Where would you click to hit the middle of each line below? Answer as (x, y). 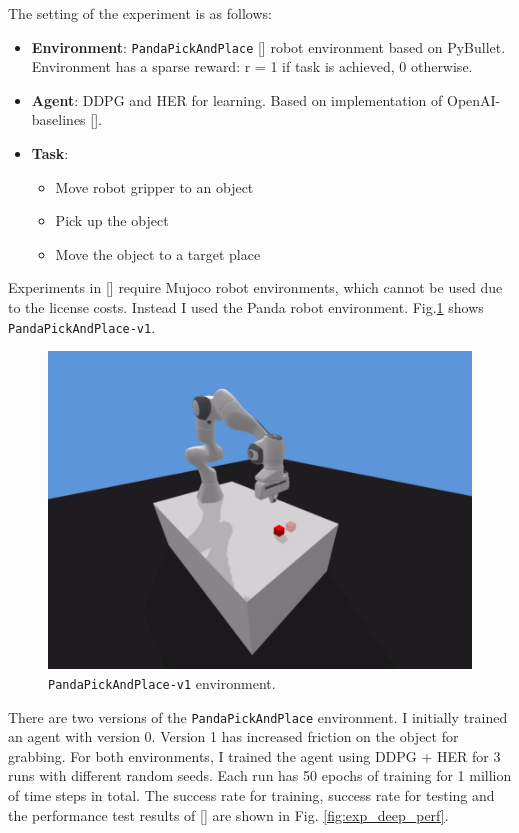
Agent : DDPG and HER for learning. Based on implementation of (237, 99)
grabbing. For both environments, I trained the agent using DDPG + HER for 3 (254, 755)
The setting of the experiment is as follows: (140, 13)
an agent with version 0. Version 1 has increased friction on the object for (233, 736)
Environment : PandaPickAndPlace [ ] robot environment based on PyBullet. (268, 46)
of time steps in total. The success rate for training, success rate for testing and (251, 794)
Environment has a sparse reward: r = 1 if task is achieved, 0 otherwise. (252, 66)
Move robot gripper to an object (154, 186)
